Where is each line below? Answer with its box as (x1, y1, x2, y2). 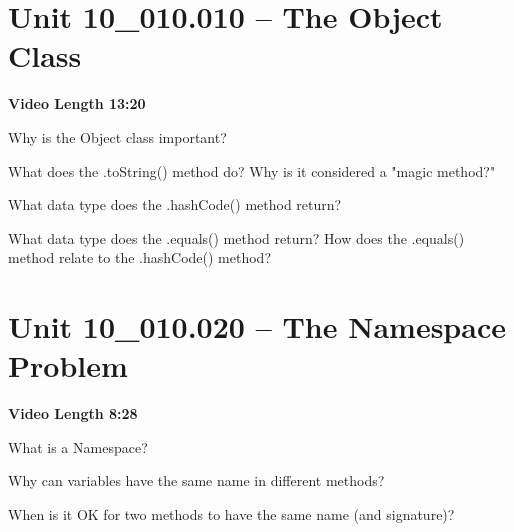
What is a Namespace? (8, 436, 148, 457)
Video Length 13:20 (8, 93, 146, 114)
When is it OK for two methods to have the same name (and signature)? (8, 503, 455, 524)
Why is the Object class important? (8, 126, 227, 147)
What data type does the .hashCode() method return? (8, 194, 342, 215)
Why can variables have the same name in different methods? (8, 470, 385, 491)
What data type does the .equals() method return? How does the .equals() (8, 227, 465, 248)
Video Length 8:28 (8, 403, 138, 424)
